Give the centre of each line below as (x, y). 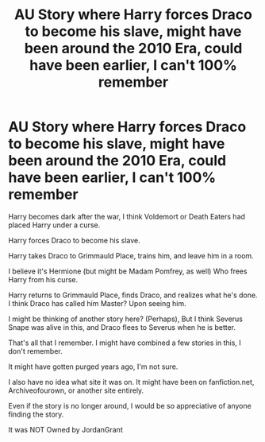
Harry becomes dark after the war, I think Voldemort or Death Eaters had (127, 216)
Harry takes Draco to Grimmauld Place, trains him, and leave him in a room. (131, 255)
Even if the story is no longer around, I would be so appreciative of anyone (130, 405)
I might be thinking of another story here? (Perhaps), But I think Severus (126, 319)
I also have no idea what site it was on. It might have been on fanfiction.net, (131, 382)
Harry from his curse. (43, 279)
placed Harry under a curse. (54, 225)
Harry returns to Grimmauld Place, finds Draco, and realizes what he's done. (133, 295)
